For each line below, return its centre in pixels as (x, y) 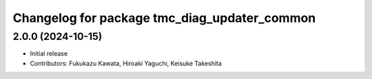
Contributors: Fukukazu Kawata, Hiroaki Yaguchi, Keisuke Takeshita (126, 63)
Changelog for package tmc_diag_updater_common (164, 18)
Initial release (49, 54)
